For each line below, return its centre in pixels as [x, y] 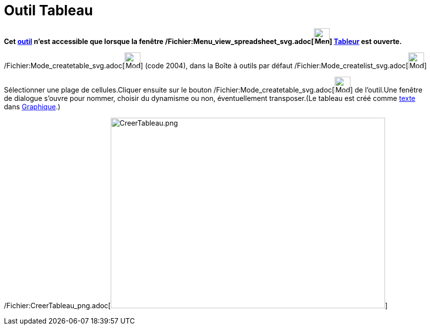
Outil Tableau [48, 10]
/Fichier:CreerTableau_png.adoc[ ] [196, 305]
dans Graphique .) [32, 106]
